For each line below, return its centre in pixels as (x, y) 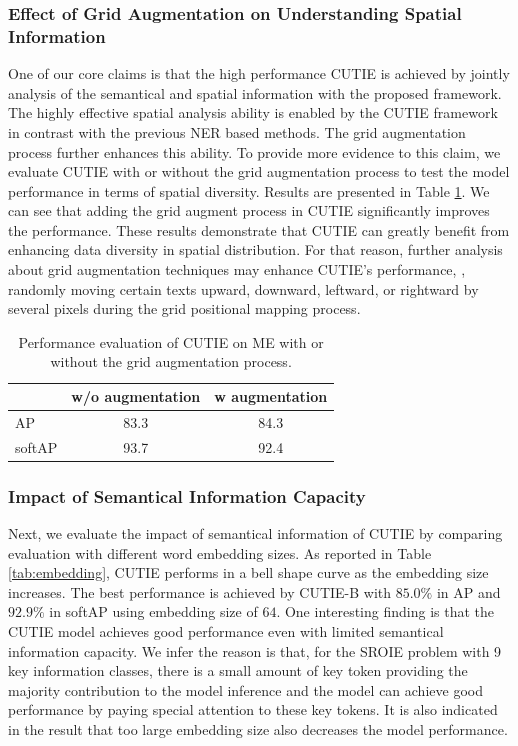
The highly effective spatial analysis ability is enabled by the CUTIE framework (253, 112)
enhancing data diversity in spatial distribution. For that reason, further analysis (255, 249)
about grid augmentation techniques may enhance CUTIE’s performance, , (237, 269)
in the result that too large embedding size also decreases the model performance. (258, 728)
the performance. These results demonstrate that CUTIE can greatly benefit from (259, 229)
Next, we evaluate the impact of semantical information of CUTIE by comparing (255, 533)
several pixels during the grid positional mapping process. (184, 308)
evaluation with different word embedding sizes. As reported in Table (220, 552)
